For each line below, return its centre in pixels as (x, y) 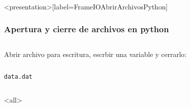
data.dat (18, 77)
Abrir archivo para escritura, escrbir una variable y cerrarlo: (95, 54)
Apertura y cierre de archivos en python (87, 28)
